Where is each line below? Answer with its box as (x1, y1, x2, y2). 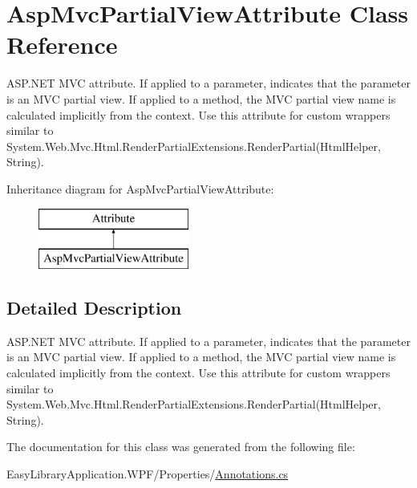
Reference (6, 28, 118, 61)
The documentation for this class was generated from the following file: (6, 438, 355, 455)
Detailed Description (6, 295, 182, 320)
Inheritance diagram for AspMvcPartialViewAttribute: (6, 180, 274, 197)
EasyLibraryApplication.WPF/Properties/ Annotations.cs (6, 466, 289, 482)
